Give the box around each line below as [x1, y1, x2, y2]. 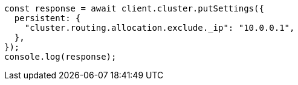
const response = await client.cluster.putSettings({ [4, 4, 264, 13]
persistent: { [14, 13, 81, 23]
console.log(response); [4, 52, 117, 61]
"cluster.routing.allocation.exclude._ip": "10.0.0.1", [24, 23, 295, 33]
